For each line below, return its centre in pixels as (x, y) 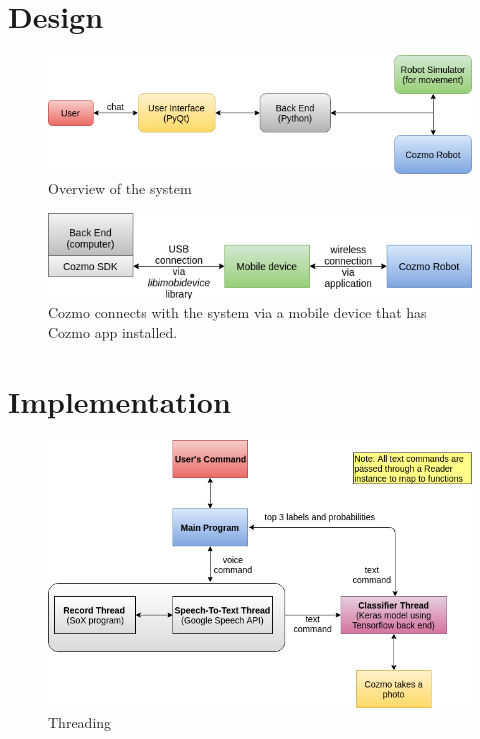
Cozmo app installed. (113, 331)
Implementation (119, 400)
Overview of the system (120, 188)
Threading (80, 721)
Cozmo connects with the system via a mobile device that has (237, 312)
